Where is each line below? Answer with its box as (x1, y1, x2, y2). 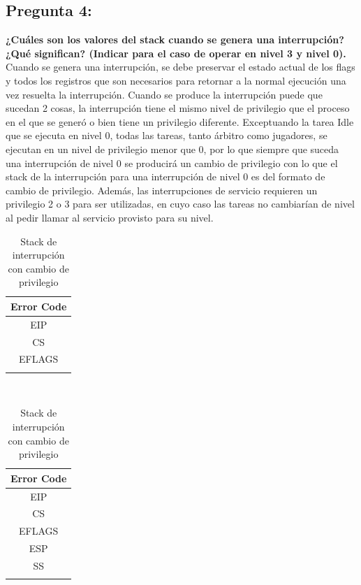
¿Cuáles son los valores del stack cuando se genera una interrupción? (6, 32, 344, 47)
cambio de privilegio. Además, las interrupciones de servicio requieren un (6, 182, 318, 197)
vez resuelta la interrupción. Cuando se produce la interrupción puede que (6, 87, 323, 101)
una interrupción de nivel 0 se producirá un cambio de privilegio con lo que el (6, 155, 338, 170)
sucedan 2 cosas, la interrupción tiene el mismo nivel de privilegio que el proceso (6, 101, 350, 115)
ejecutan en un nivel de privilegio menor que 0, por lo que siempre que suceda (6, 141, 339, 156)
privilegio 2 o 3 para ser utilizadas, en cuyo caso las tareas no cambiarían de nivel (6, 196, 355, 211)
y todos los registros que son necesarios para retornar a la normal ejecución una (6, 73, 346, 87)
